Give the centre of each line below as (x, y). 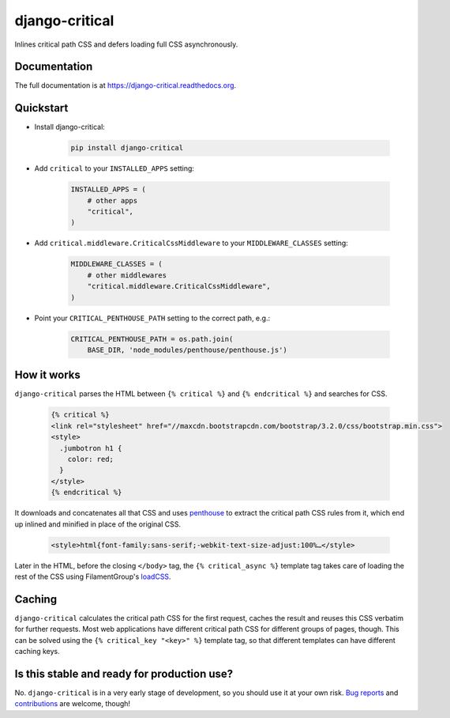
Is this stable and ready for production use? (124, 673)
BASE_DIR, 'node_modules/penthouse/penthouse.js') (187, 350)
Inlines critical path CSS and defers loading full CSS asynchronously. (126, 44)
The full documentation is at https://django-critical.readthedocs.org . (126, 85)
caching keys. (37, 652)
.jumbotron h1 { (91, 448)
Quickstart (41, 108)
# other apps (112, 200)
